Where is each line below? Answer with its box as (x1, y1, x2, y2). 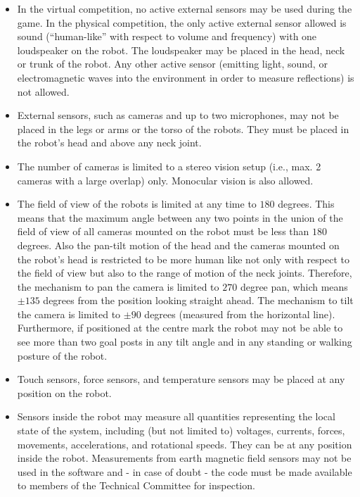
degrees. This (278, 196, 335, 211)
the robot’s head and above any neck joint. (17, 135, 202, 150)
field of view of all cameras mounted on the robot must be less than (17, 224, 309, 239)
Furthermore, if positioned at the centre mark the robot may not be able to (17, 320, 343, 335)
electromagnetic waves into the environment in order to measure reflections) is (17, 70, 354, 84)
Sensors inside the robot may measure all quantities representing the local (17, 409, 335, 424)
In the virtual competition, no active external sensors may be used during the (17, 1, 352, 15)
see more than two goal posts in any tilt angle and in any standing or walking (17, 334, 352, 349)
